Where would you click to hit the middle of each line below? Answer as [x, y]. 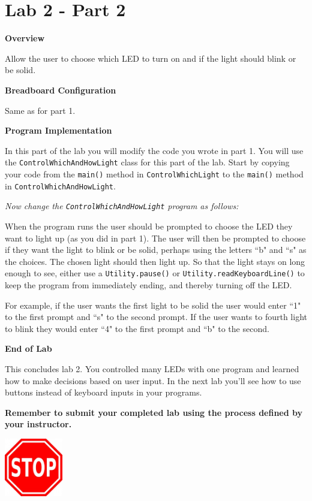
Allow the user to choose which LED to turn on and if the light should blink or [151, 58]
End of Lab [28, 348]
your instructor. [38, 424]
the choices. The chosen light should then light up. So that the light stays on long [155, 261]
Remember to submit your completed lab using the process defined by [154, 412]
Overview [25, 38]
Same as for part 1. [40, 110]
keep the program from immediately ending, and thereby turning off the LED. [148, 284]
